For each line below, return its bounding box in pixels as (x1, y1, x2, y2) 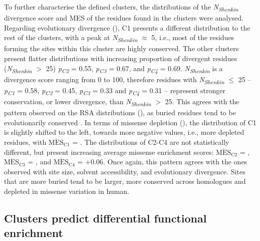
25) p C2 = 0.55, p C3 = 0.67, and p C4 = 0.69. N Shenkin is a (46, 63, 223, 75)
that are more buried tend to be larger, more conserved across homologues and (4, 176, 246, 186)
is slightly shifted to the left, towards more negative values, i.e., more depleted (4, 127, 244, 137)
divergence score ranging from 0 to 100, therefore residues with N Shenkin (4, 74, 224, 86)
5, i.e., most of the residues (151, 32, 234, 43)
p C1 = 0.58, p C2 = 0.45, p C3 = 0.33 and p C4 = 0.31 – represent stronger (4, 85, 226, 97)
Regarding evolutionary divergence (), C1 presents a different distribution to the (4, 22, 250, 33)
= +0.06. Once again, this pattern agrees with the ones (77, 156, 247, 167)
